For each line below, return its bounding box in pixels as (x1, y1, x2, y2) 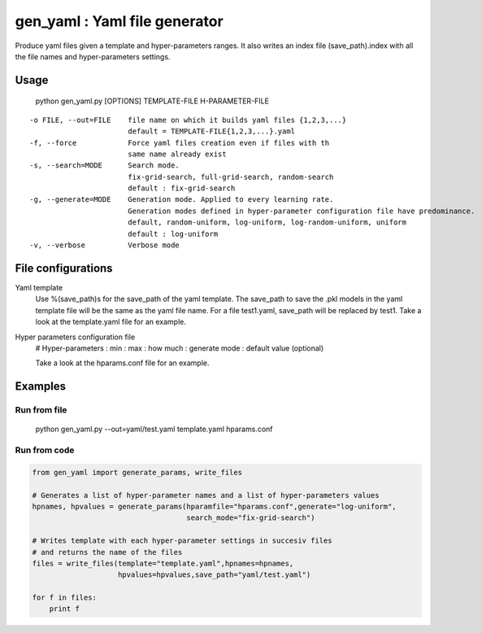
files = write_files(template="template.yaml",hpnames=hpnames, (32, 558, 294, 568)
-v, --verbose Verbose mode (29, 241, 180, 250)
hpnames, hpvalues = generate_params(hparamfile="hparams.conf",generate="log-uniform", (32, 501, 397, 511)
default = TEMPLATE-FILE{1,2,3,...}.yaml (127, 127, 296, 136)
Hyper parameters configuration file (15, 332, 136, 342)
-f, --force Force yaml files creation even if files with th (29, 138, 330, 147)
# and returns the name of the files (32, 548, 183, 557)
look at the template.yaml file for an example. (35, 317, 187, 327)
